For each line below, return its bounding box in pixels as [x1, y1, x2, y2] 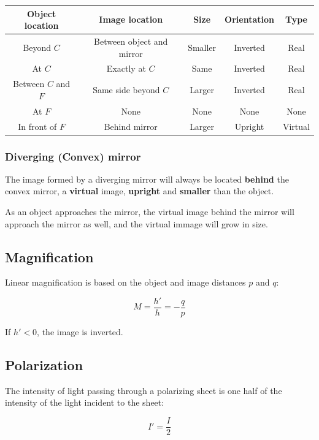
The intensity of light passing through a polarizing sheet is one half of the [5, 384, 282, 396]
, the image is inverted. [37, 325, 123, 338]
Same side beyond [93, 83, 160, 96]
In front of [18, 119, 57, 132]
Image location [99, 13, 163, 26]
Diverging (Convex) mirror [5, 148, 141, 164]
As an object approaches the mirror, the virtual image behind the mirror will [5, 205, 294, 218]
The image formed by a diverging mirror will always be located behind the [5, 172, 289, 185]
